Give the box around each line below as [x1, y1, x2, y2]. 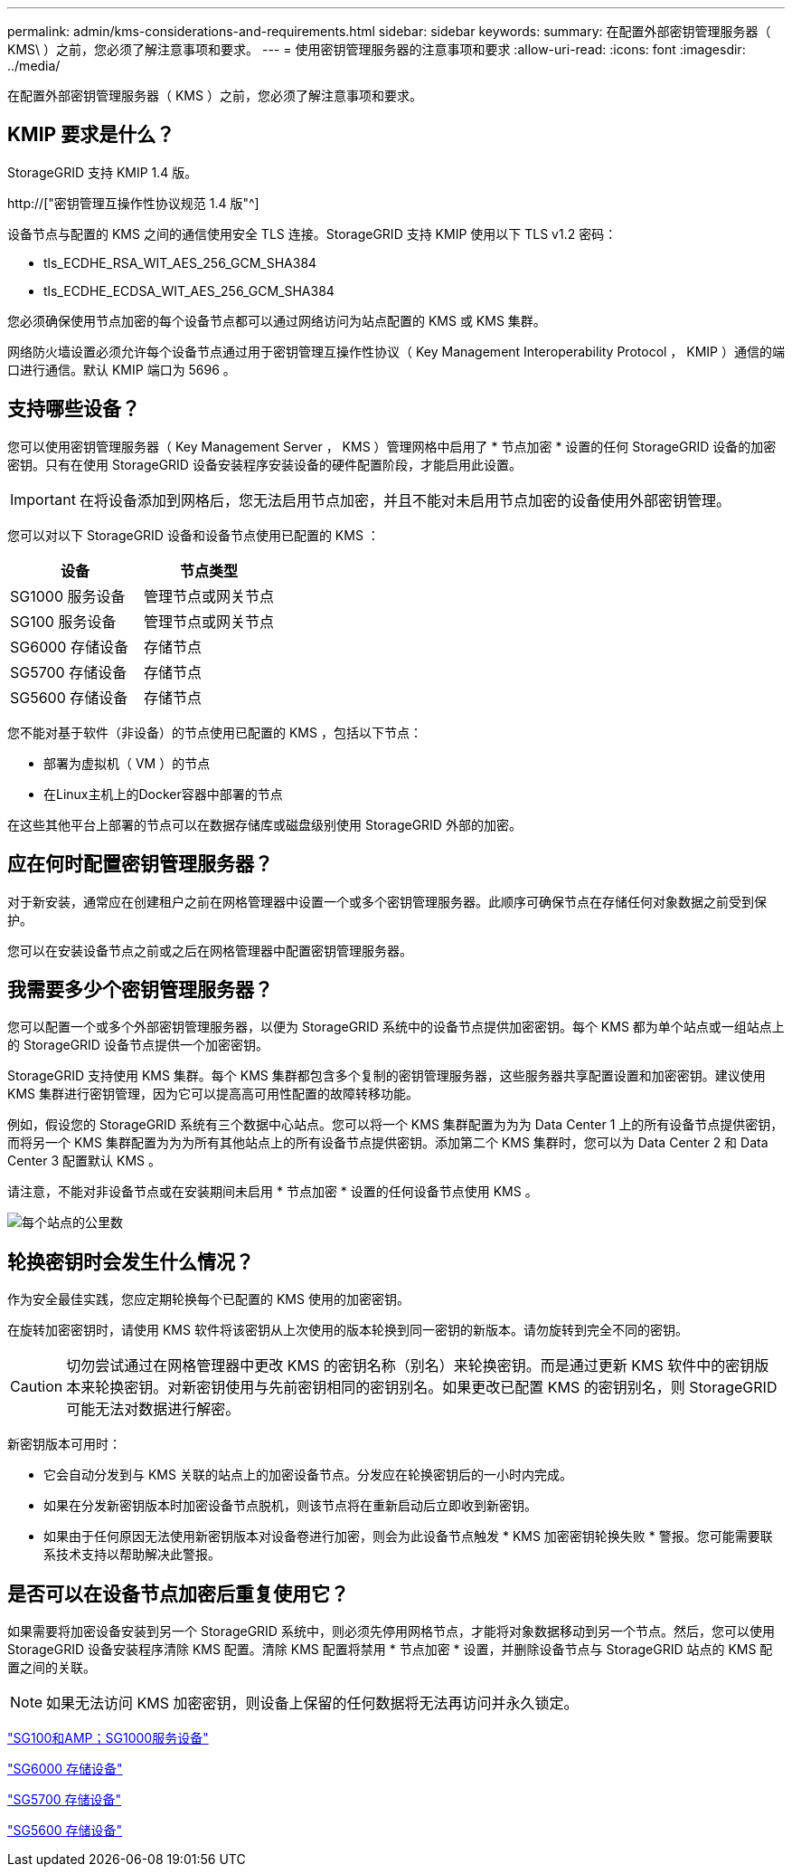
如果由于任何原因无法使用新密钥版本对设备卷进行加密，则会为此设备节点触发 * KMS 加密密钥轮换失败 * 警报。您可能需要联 [43, 1528, 773, 1545]
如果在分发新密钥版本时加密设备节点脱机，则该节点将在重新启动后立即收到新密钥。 [43, 1498, 537, 1514]
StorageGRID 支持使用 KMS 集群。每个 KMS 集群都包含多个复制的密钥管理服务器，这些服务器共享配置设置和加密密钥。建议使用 [7, 1068, 766, 1084]
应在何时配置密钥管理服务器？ [7, 852, 273, 876]
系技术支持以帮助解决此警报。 [43, 1546, 221, 1563]
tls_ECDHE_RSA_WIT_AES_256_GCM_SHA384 [43, 254, 317, 271]
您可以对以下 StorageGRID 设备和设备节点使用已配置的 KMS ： [7, 527, 380, 543]
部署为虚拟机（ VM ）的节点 [43, 755, 211, 771]
